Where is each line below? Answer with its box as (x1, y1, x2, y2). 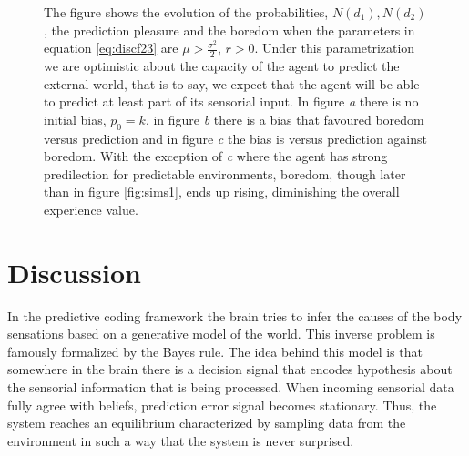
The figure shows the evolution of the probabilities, (44, 3, 329, 21)
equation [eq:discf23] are (44, 38, 178, 57)
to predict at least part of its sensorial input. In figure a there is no (44, 92, 419, 111)
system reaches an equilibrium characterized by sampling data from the (7, 413, 406, 432)
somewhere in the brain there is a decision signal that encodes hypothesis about (7, 360, 453, 379)
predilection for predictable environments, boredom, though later (44, 164, 406, 183)
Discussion (7, 253, 141, 290)
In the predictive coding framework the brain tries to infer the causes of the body (7, 306, 463, 325)
